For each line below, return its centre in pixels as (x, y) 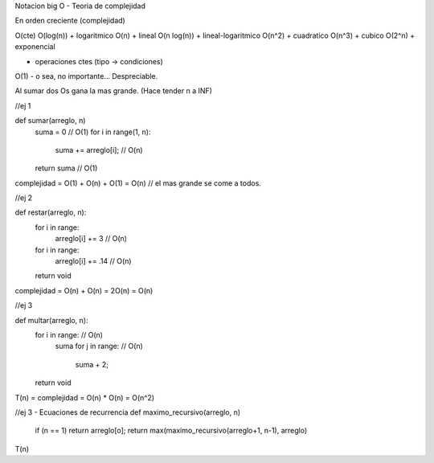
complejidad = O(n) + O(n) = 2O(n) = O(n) (84, 290)
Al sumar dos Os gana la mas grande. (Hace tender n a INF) (114, 91)
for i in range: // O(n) (69, 334)
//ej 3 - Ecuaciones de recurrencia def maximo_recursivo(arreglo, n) (128, 412)
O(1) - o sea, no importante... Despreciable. (86, 76)
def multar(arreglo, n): (51, 320)
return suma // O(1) (66, 168)
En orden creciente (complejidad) (70, 21)
